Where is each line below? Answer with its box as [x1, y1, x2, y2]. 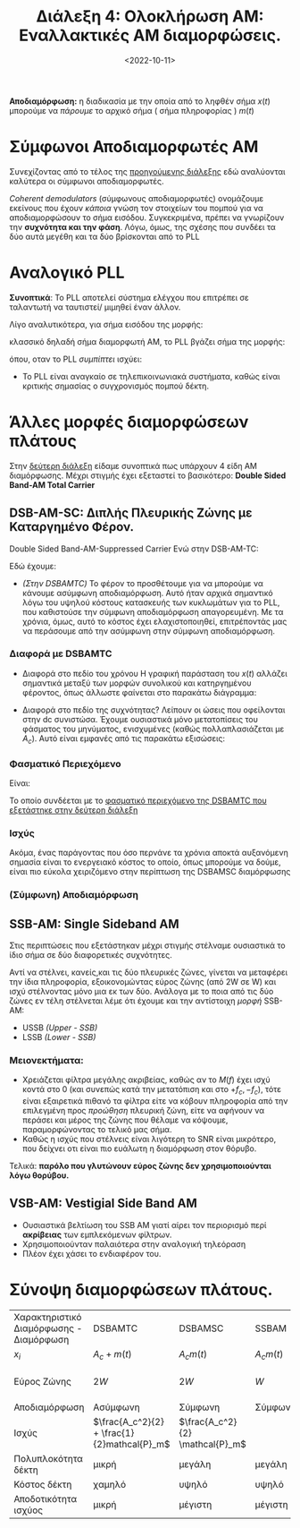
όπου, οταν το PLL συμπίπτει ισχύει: [9, 354, 143, 364]
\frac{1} [101, 1427, 135, 1439]
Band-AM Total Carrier [9, 479, 96, 490]
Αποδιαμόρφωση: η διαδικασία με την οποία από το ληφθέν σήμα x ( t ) [9, 96, 271, 107]
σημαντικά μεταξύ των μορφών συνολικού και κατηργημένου [21, 678, 252, 688]
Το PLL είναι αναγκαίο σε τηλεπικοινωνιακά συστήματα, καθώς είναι [21, 371, 280, 381]
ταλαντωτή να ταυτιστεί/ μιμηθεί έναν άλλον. [9, 302, 181, 312]
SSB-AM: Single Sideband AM [9, 916, 180, 932]
